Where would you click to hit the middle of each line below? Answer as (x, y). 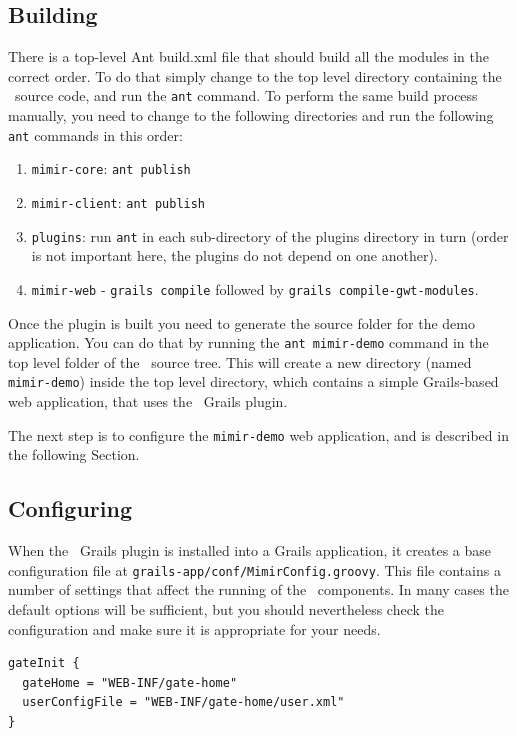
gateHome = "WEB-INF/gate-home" (130, 682)
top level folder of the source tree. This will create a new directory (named (240, 361)
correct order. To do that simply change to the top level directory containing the (255, 75)
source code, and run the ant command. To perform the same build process (246, 95)
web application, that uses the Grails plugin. (148, 401)
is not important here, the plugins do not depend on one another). (234, 255)
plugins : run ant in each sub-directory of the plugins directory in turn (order (270, 235)
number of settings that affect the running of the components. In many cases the (258, 589)
